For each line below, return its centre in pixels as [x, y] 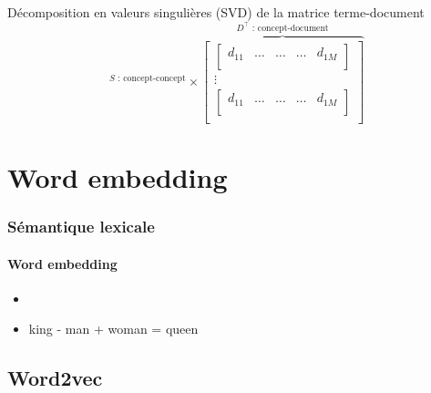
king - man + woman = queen [113, 329]
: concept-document [290, 28]
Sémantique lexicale [81, 227]
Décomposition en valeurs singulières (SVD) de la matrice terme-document [216, 12]
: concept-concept [152, 78]
